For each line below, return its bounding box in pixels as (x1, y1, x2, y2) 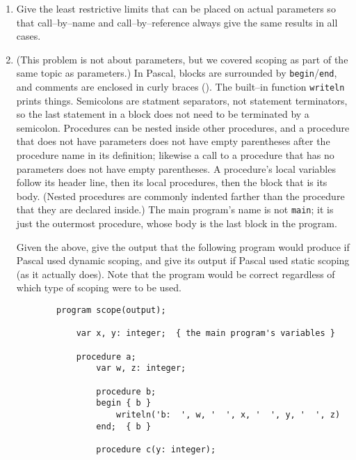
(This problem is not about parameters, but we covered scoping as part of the (16, 52, 348, 66)
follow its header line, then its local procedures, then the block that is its (16, 175, 327, 190)
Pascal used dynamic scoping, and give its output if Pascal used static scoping (16, 253, 350, 268)
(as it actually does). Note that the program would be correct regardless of (16, 266, 335, 281)
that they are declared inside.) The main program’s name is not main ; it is (16, 202, 334, 217)
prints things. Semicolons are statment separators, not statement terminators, (16, 93, 348, 107)
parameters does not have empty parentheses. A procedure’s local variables (16, 161, 336, 176)
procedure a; (76, 351, 136, 362)
